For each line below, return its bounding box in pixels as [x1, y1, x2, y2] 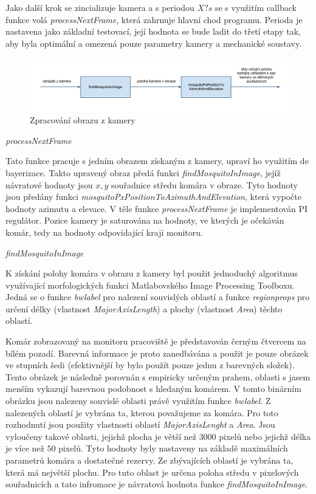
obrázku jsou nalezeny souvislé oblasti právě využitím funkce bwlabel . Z [5, 394, 271, 407]
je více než [5, 442, 44, 455]
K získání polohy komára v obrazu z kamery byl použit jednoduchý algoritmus [5, 267, 298, 280]
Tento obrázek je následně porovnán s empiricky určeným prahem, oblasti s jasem [5, 370, 311, 383]
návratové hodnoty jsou [5, 178, 93, 191]
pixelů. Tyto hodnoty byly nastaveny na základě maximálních [58, 442, 288, 455]
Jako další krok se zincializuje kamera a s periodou [5, 1, 194, 13]
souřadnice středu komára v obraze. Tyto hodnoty [111, 178, 298, 191]
